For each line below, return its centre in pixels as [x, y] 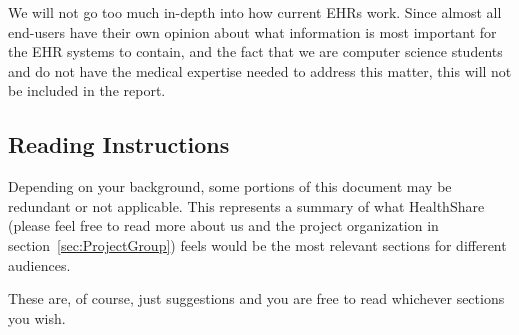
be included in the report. [87, 90]
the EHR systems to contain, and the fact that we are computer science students [255, 51]
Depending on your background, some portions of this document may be [230, 186]
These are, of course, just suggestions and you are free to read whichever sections [256, 298]
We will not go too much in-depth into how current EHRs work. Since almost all [255, 12]
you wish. [37, 317]
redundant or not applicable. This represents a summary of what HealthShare [246, 205]
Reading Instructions [119, 144]
